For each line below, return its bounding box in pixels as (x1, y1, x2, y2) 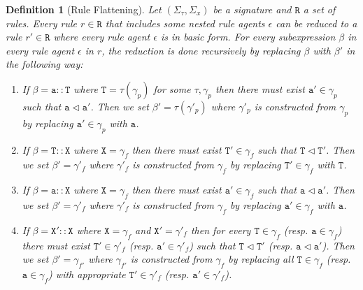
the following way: (6, 57, 83, 71)
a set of (303, 2, 336, 16)
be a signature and (213, 2, 292, 16)
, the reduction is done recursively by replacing (101, 43, 301, 57)
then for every (190, 222, 251, 237)
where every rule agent (53, 29, 150, 44)
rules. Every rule (6, 15, 78, 30)
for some (153, 81, 191, 96)
